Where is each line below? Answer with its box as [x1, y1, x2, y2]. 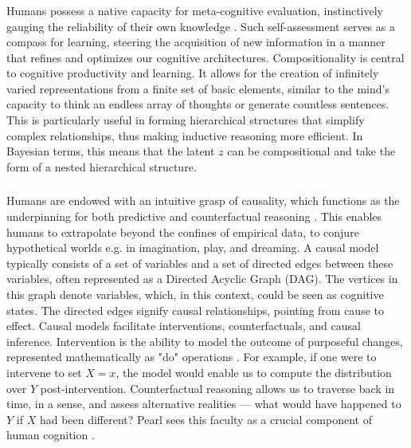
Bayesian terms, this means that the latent [6, 143, 215, 159]
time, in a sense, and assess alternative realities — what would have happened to [6, 395, 401, 412]
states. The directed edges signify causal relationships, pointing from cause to [6, 301, 384, 318]
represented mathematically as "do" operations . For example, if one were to [6, 348, 377, 365]
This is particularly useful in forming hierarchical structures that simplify [6, 112, 365, 128]
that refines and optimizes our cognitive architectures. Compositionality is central [6, 49, 405, 65]
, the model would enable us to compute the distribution [115, 364, 392, 380]
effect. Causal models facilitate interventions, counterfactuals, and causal [6, 317, 361, 334]
